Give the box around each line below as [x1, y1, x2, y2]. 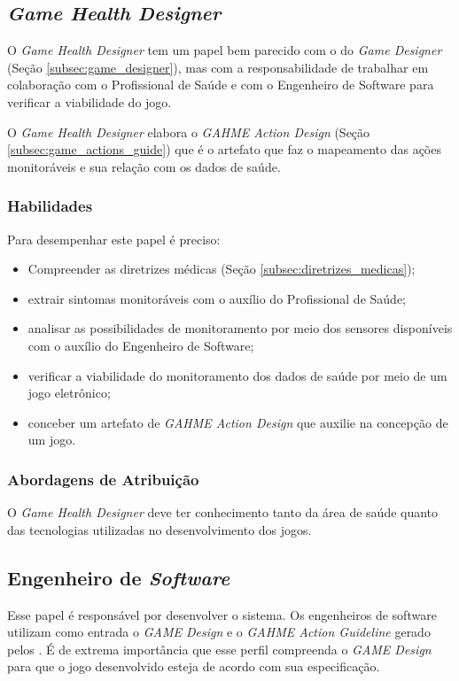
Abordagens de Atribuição [7, 468, 199, 490]
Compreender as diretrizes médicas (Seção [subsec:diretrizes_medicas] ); [27, 259, 416, 278]
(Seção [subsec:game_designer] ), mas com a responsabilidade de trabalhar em [7, 58, 429, 76]
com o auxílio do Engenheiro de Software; [27, 336, 254, 354]
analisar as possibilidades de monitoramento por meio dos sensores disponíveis [27, 319, 453, 337]
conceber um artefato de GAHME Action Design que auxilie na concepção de [27, 413, 448, 431]
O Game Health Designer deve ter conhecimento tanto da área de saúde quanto [7, 503, 439, 522]
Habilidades [7, 195, 93, 217]
